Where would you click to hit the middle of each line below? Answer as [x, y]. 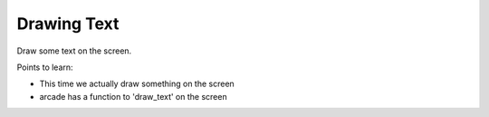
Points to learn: [45, 67]
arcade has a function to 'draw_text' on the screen [133, 96]
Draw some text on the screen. [74, 51]
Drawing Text [68, 24]
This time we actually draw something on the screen [137, 84]
